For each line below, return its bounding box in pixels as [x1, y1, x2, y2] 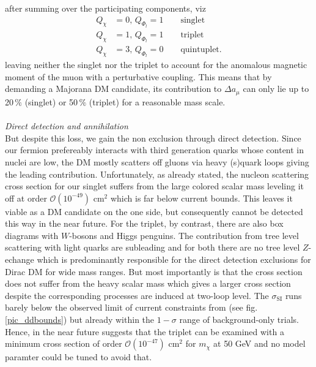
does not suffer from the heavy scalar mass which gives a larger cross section [5, 277, 291, 290]
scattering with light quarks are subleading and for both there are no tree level [5, 241, 300, 254]
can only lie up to [243, 82, 309, 95]
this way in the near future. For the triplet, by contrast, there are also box [5, 217, 284, 230]
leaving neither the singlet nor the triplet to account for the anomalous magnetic [5, 58, 307, 71]
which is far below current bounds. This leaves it [110, 191, 293, 204]
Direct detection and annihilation [5, 119, 128, 132]
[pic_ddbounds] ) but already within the [5, 313, 155, 326]
